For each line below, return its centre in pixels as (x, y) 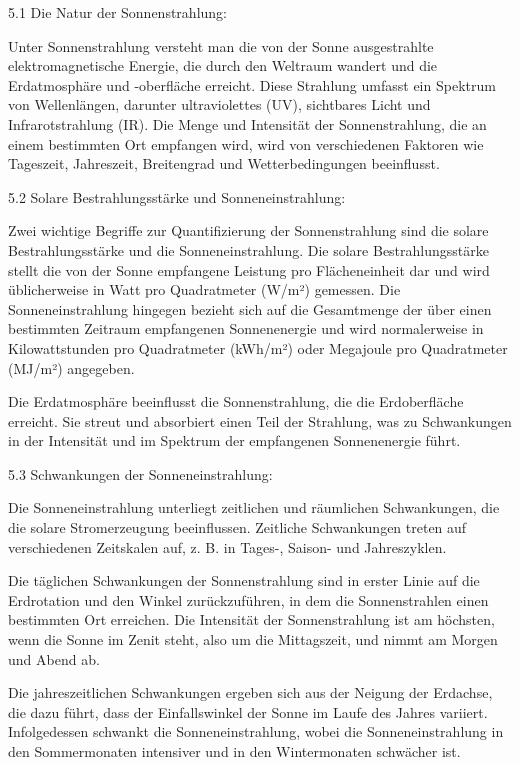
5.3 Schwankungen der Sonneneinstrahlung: (140, 473)
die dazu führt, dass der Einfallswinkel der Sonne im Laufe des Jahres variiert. (248, 711)
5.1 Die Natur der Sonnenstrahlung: (117, 12)
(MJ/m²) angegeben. (71, 367)
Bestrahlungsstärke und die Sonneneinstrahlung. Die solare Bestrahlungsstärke (248, 249)
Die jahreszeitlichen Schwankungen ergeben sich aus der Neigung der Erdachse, (250, 692)
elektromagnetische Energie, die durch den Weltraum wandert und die (223, 65)
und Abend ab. (54, 658)
